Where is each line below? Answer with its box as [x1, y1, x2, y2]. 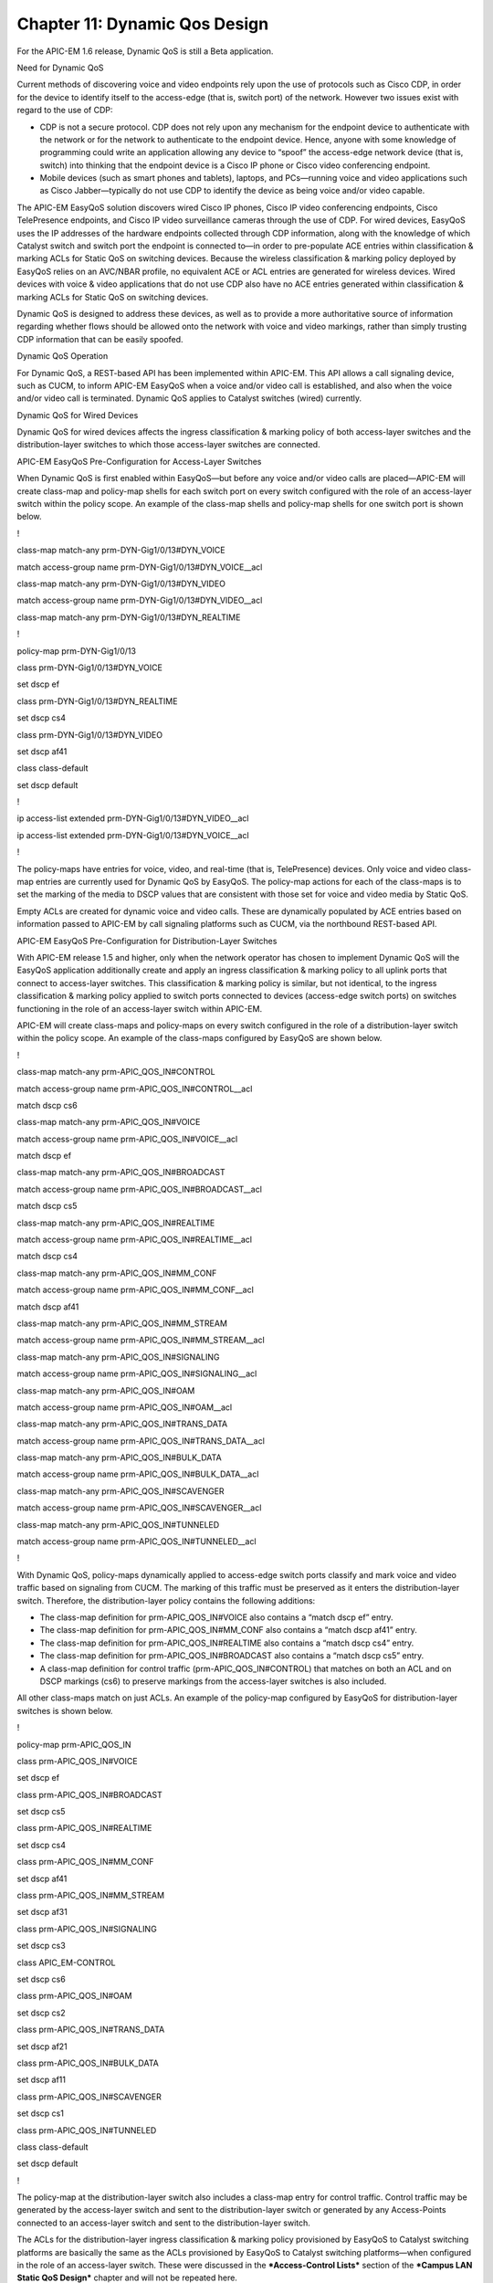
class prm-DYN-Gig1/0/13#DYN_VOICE [16, 662, 163, 673]
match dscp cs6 [16, 1099, 78, 1110]
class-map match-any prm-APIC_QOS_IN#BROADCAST [16, 1167, 226, 1178]
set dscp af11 [16, 2074, 66, 2086]
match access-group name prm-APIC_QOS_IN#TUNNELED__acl [16, 1536, 257, 1547]
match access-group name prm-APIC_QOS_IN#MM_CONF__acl [16, 1284, 255, 1296]
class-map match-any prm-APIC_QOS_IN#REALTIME [16, 1217, 215, 1228]
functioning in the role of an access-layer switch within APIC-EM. [16, 1003, 263, 1014]
